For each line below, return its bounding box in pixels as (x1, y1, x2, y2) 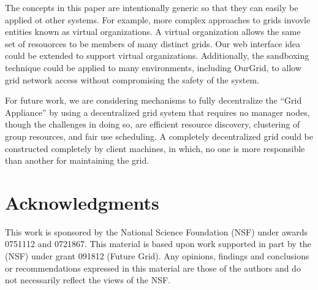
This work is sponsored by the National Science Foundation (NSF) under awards (5, 225, 308, 238)
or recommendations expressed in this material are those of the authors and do (5, 261, 301, 274)
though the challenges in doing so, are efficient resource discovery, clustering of (5, 118, 300, 131)
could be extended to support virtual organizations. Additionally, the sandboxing (5, 49, 309, 62)
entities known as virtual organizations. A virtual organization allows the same (5, 25, 301, 38)
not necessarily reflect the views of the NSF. (5, 273, 170, 286)
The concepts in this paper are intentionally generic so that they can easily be (5, 1, 298, 13)
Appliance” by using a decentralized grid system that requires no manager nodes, (5, 105, 310, 118)
